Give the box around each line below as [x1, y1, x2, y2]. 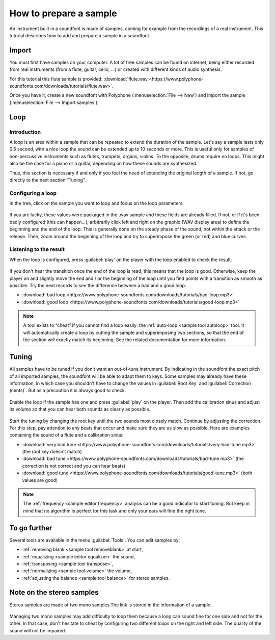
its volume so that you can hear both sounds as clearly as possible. [9, 406, 151, 413]
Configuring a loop [9, 189, 57, 196]
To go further [9, 523, 52, 532]
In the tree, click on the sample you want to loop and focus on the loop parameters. [9, 200, 184, 207]
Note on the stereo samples [9, 588, 99, 597]
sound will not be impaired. [9, 627, 66, 633]
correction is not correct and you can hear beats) [22, 463, 126, 469]
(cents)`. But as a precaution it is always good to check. [9, 388, 126, 394]
